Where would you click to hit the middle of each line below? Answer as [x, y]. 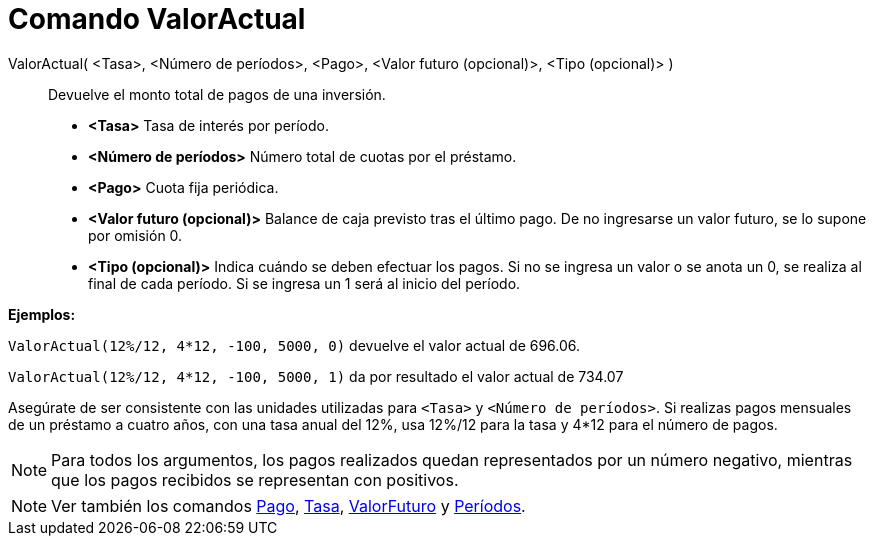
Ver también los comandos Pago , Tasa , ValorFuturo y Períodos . [288, 505]
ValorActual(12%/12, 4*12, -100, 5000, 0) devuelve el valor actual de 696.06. [294, 345]
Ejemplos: [42, 314]
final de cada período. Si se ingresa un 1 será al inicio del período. [304, 283]
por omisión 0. [135, 235]
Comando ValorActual [157, 19]
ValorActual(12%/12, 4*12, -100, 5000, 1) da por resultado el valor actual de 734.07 [316, 376]
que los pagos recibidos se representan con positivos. [255, 479]
